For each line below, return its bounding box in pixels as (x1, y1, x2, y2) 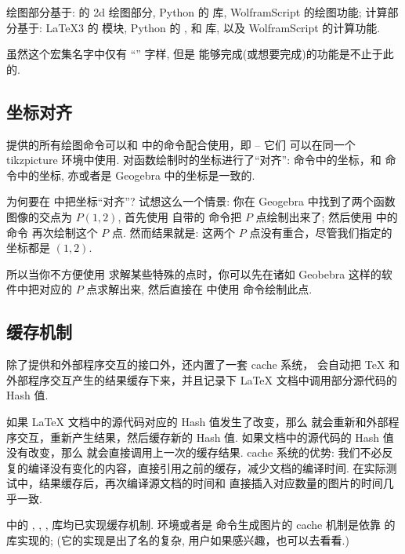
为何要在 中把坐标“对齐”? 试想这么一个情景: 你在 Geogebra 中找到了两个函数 (6, 193, 396, 210)
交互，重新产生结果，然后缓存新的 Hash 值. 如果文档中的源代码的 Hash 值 (16, 428, 394, 445)
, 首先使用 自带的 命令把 (118, 208, 242, 224)
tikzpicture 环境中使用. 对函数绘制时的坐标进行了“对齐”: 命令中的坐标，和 (6, 151, 381, 168)
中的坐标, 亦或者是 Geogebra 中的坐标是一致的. (16, 166, 255, 183)
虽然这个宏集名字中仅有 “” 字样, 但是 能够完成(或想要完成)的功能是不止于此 (6, 46, 394, 62)
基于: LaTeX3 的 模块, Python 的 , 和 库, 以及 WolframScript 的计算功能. (16, 19, 381, 35)
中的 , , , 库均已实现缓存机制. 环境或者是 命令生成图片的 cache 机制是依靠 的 (6, 516, 396, 533)
